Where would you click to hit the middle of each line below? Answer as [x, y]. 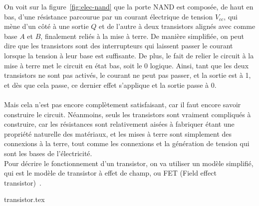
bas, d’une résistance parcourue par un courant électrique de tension [109, 16]
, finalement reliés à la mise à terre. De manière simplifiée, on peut [142, 36]
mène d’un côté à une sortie [46, 26]
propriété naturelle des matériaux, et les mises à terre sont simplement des [118, 133]
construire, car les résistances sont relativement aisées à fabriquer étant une [119, 124]
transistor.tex [24, 199]
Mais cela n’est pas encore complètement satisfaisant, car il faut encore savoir [123, 104]
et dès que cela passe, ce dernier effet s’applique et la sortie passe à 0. [110, 85]
